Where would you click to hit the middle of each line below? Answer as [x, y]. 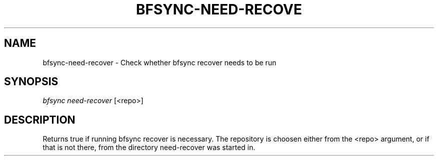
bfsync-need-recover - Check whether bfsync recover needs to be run [159, 62]
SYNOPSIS [31, 82]
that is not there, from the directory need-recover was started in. [149, 148]
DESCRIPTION [40, 120]
